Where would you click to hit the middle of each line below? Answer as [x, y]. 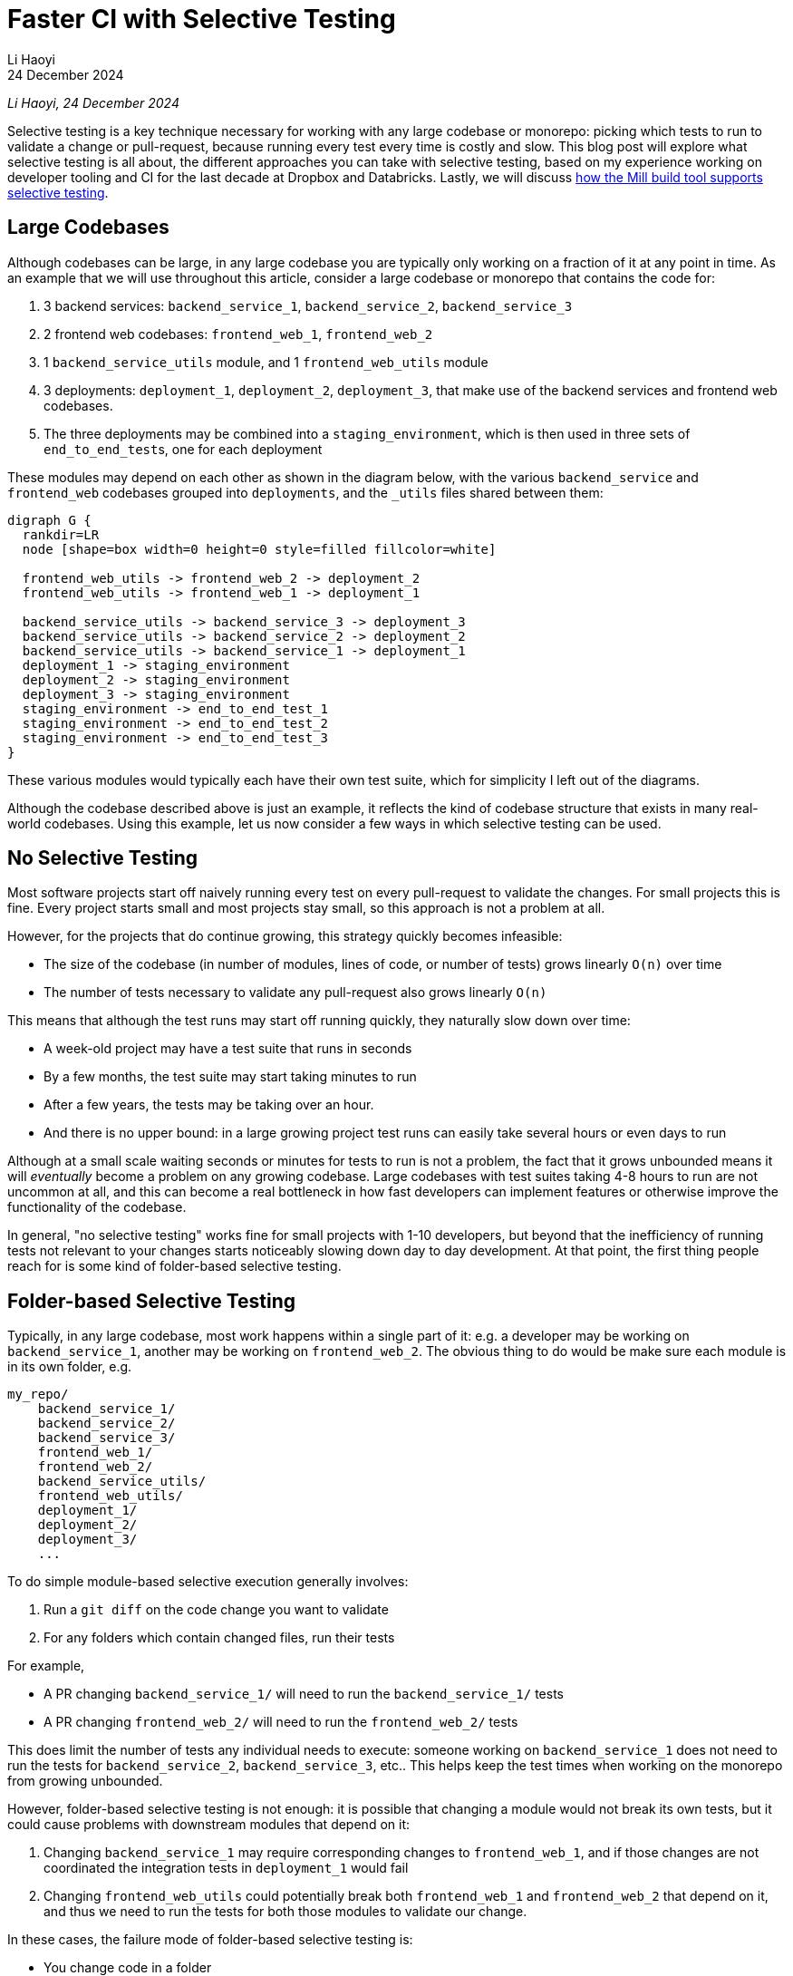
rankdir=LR [61, 534]
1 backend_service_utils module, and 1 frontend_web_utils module [266, 362]
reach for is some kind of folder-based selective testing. [174, 1266]
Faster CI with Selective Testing [202, 19]
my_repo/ [38, 1395]
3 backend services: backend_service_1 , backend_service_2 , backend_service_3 [308, 305]
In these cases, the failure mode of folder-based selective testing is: [210, 1940]
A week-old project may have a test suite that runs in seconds [228, 1049]
